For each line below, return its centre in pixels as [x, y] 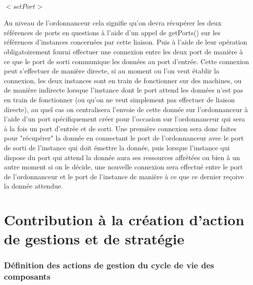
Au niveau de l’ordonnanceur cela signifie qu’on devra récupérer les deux [113, 23]
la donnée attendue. [34, 186]
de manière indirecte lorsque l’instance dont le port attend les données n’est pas [124, 90]
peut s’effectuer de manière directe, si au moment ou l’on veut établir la [112, 71]
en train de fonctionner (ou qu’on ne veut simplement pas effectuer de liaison [119, 99]
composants [27, 276]
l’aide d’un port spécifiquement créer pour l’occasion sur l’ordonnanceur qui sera [125, 119]
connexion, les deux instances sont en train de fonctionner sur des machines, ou [123, 80]
